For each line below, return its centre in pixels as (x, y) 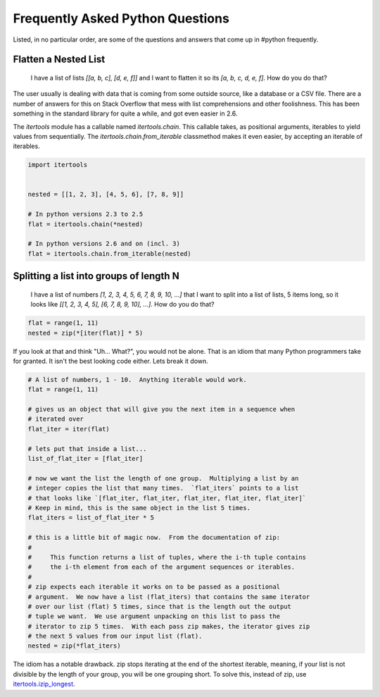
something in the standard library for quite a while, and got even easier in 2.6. (125, 113)
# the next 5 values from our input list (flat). (115, 636)
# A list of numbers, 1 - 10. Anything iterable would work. (137, 380)
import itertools (58, 165)
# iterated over (56, 419)
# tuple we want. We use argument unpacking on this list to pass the (154, 616)
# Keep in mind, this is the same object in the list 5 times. (139, 508)
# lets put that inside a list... (87, 449)
